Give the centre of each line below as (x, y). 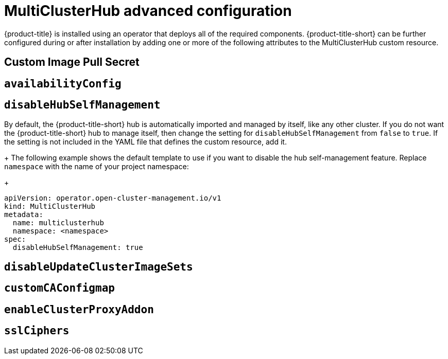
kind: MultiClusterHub (50, 207)
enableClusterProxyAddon (79, 309)
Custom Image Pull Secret (72, 62)
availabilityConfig (63, 84)
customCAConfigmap (59, 288)
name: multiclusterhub (58, 223)
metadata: (24, 215)
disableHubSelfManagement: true (78, 248)
